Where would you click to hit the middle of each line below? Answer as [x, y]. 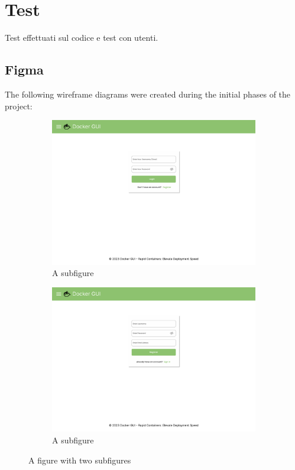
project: [19, 106]
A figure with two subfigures [80, 460]
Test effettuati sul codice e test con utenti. [82, 38]
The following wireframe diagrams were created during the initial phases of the [148, 94]
